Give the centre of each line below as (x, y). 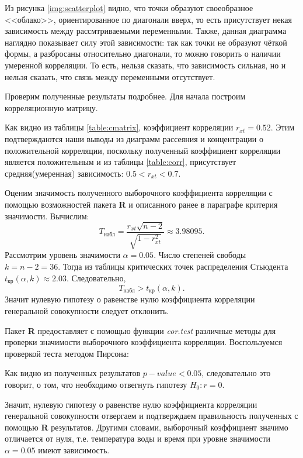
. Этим (283, 127)
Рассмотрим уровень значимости (62, 255)
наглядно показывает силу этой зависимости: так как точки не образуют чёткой (146, 42)
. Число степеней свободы (200, 255)
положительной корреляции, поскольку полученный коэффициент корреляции (143, 150)
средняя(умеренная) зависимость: (64, 173)
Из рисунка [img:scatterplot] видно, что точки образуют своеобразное (129, 8)
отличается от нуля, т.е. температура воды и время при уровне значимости (138, 438)
